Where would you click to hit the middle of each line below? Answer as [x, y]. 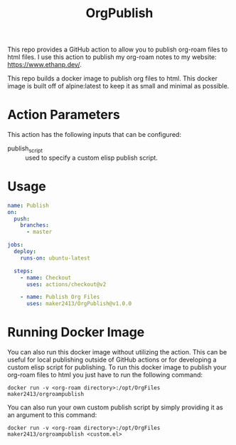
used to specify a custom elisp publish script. [92, 158]
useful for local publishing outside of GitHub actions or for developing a [112, 360]
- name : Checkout [46, 277]
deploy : [25, 252]
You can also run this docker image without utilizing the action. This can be [117, 352]
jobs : [15, 245]
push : [22, 219]
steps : [23, 271]
